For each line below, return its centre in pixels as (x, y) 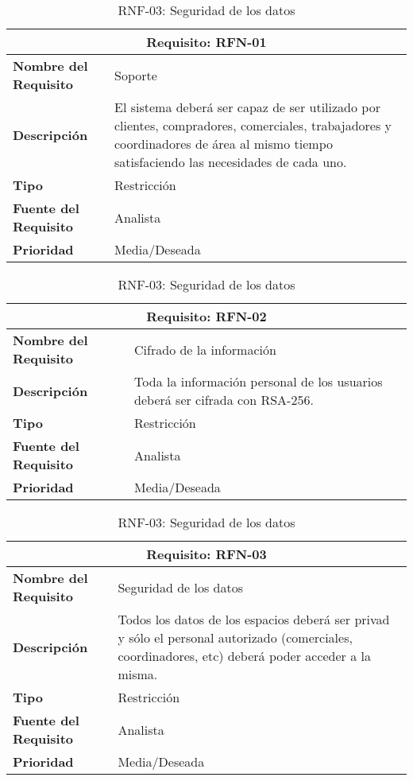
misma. (138, 674)
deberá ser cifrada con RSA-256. (224, 400)
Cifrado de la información (205, 349)
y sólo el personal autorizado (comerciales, (235, 637)
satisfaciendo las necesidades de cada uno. (231, 162)
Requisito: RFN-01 (206, 42)
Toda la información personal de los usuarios (259, 381)
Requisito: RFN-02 (206, 316)
